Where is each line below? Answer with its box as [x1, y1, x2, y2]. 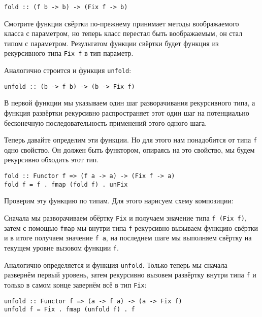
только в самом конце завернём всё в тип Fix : [4, 279, 147, 290]
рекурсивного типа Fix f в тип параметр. [4, 48, 134, 58]
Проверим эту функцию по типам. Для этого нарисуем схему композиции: [4, 195, 234, 206]
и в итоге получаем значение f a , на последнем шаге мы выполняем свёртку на [4, 232, 252, 243]
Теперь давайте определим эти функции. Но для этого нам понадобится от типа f [4, 134, 257, 145]
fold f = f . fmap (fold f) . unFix [4, 181, 128, 188]
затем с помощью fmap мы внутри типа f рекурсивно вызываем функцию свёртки [4, 222, 258, 233]
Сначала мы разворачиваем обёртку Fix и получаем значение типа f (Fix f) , [4, 212, 247, 223]
